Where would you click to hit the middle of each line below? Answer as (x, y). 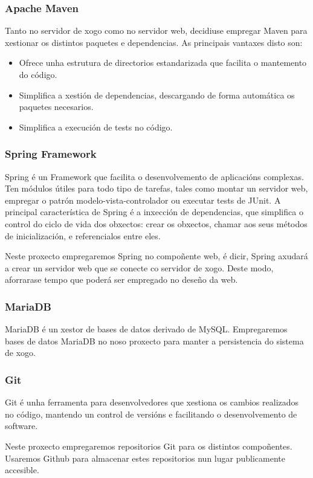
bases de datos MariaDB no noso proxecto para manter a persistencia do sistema (154, 341)
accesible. (22, 470)
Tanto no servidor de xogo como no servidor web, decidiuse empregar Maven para (156, 31)
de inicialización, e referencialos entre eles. (83, 235)
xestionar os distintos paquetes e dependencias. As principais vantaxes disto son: (154, 42)
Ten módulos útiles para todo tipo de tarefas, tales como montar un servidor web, (156, 188)
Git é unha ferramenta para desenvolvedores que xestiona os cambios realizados (152, 402)
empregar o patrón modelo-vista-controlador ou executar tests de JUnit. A (143, 200)
